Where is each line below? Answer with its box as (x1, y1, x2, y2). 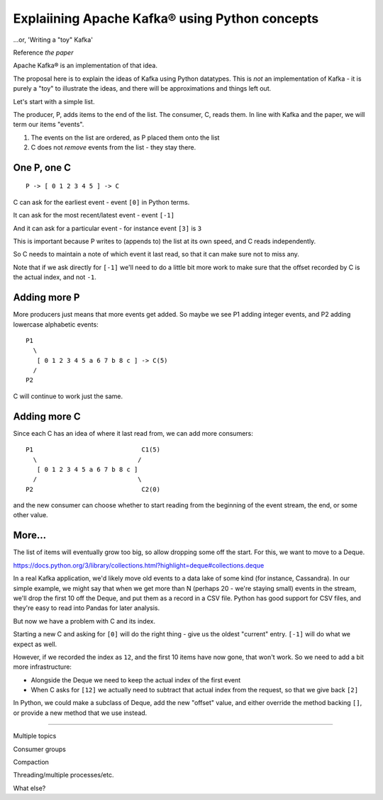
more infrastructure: (13, 663, 72, 671)
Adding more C (13, 410, 81, 422)
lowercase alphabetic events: (13, 320, 99, 329)
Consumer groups (13, 745, 67, 753)
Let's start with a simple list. (13, 97, 95, 106)
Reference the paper (13, 48, 74, 57)
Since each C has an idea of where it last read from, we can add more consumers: (13, 429, 253, 437)
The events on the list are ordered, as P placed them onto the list (30, 133, 220, 142)
